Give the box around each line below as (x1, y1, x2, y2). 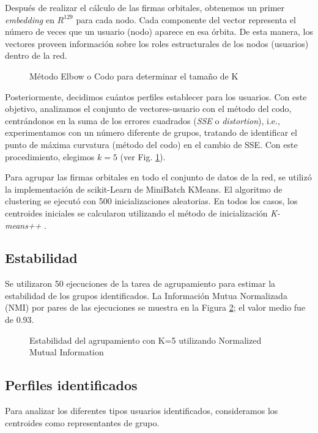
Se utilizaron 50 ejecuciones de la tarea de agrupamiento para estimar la (5, 277, 276, 290)
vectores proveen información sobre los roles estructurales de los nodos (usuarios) (5, 37, 309, 50)
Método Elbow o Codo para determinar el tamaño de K (29, 69, 239, 82)
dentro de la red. (5, 49, 67, 62)
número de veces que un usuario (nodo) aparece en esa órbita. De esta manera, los (5, 25, 313, 38)
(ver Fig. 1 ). (120, 150, 166, 163)
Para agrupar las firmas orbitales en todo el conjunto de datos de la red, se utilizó (5, 171, 312, 183)
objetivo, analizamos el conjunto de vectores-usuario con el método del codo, (5, 102, 292, 115)
